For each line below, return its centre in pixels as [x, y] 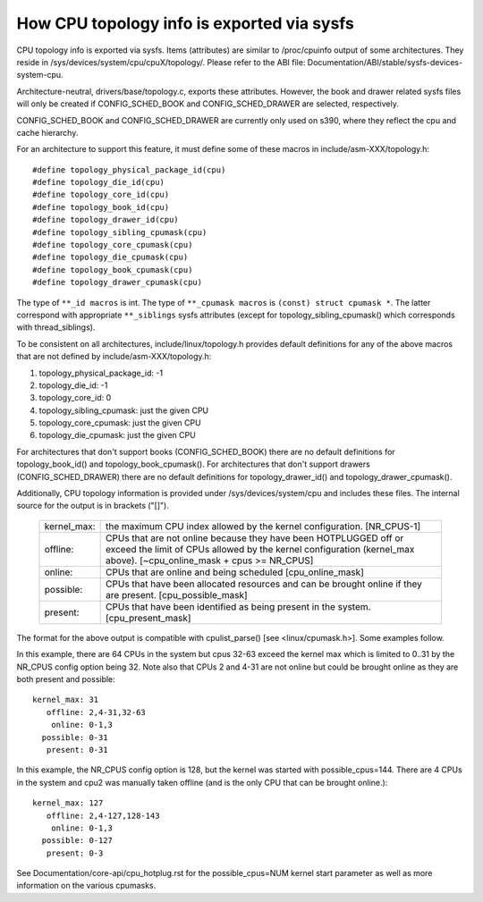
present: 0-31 [77, 750]
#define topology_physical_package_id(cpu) [129, 169]
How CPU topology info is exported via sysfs [186, 23]
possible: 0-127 [77, 841]
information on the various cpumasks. [86, 886]
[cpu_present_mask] [148, 618]
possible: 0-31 [75, 737]
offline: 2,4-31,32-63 [96, 712]
